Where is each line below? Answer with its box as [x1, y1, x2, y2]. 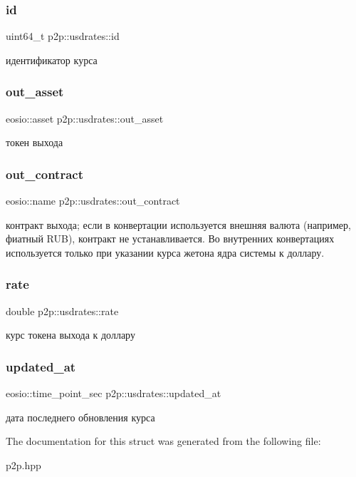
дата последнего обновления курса [6, 409, 155, 424]
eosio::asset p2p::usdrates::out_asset [6, 111, 164, 125]
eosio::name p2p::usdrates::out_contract [6, 193, 180, 208]
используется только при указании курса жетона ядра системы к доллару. [6, 245, 325, 260]
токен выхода [6, 135, 63, 150]
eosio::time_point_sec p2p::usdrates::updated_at [6, 386, 221, 401]
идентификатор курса [6, 52, 98, 67]
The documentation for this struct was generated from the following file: [6, 434, 321, 448]
